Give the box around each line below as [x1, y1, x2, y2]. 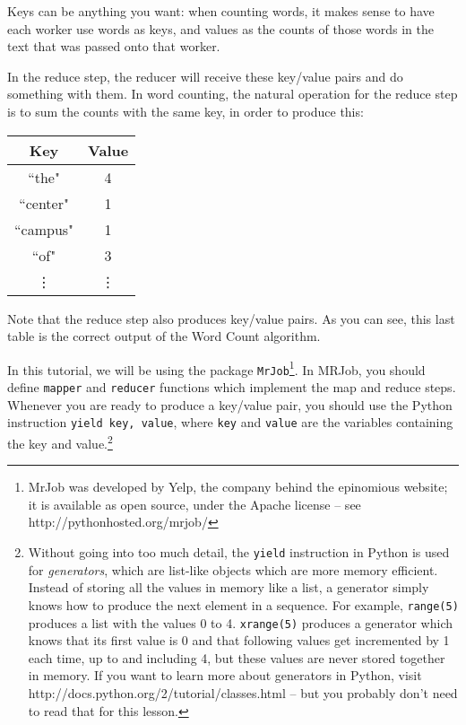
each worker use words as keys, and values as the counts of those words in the [7, 19, 434, 38]
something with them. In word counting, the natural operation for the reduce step [7, 84, 458, 103]
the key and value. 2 [7, 431, 113, 452]
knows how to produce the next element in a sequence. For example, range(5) [28, 595, 459, 614]
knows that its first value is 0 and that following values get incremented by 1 [28, 631, 450, 650]
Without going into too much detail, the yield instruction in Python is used [28, 543, 450, 561]
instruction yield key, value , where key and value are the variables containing [7, 413, 453, 432]
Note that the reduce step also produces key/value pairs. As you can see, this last [7, 309, 455, 328]
